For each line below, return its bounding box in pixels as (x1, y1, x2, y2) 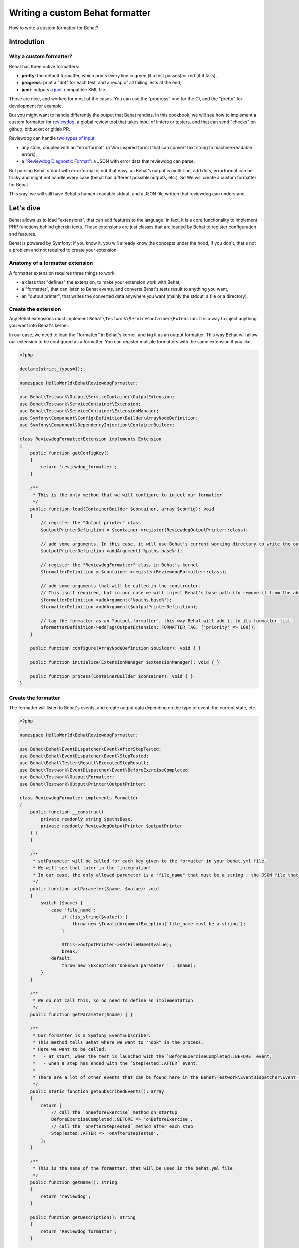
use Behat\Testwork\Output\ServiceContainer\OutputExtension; (19, 394, 175, 400)
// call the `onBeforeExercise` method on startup (51, 1109, 178, 1115)
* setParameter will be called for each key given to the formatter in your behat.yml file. (32, 858, 267, 864)
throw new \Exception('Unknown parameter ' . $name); (61, 962, 196, 968)
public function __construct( (30, 809, 104, 815)
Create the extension (9, 305, 61, 312)
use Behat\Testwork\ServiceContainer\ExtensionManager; (19, 408, 159, 414)
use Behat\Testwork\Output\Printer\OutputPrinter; (19, 781, 147, 787)
